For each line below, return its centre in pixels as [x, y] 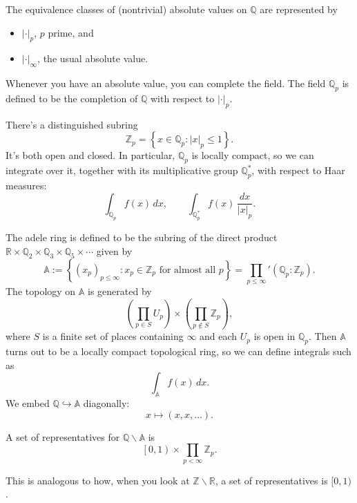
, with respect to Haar [298, 170]
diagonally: [106, 403]
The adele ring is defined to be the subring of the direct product [142, 237]
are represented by [299, 9]
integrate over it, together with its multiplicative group [122, 170]
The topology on [41, 291]
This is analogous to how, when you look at [98, 480]
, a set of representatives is [271, 480]
